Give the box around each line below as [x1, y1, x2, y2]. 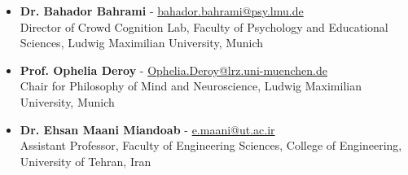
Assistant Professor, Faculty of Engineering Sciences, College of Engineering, [20, 137, 402, 154]
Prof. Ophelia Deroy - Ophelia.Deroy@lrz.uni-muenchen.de [20, 61, 327, 78]
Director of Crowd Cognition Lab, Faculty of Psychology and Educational [20, 18, 388, 35]
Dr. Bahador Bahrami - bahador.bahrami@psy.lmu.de [20, 2, 304, 19]
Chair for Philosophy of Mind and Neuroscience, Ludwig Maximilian [20, 77, 362, 94]
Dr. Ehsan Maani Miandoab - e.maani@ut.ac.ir [20, 120, 275, 138]
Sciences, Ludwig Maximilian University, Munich [20, 34, 264, 51]
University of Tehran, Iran [20, 152, 151, 169]
